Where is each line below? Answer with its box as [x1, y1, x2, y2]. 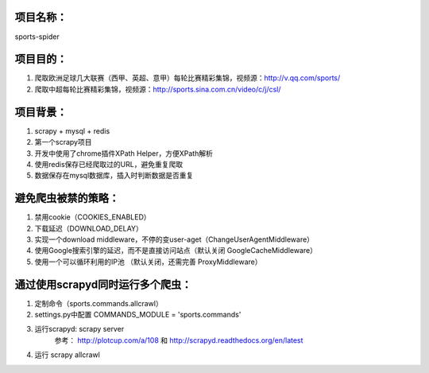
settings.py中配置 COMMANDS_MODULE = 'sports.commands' [34, 310, 242, 320]
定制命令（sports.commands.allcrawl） [34, 298, 163, 308]
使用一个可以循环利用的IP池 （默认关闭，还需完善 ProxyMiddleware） [34, 257, 262, 266]
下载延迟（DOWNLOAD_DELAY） [34, 223, 143, 233]
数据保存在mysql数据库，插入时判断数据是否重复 [34, 171, 194, 181]
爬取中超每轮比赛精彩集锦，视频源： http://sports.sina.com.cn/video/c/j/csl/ [34, 84, 281, 94]
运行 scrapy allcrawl [34, 350, 101, 359]
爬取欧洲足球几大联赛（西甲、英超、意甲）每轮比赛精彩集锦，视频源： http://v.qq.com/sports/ [34, 73, 341, 83]
